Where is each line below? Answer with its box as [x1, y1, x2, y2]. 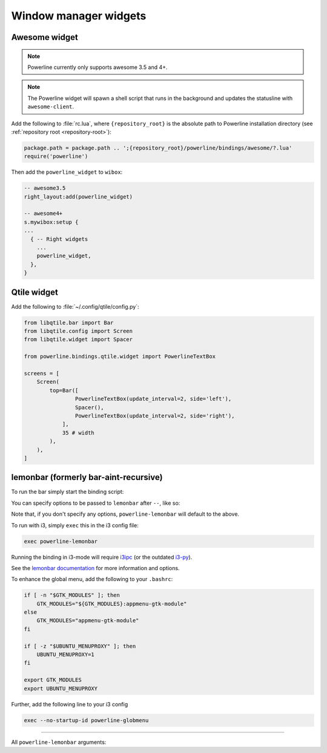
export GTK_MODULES [24, 677, 82, 683]
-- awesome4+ [24, 210, 63, 217]
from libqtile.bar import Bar [24, 319, 114, 326]
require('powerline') [24, 153, 88, 160]
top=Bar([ [49, 387, 79, 393]
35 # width [62, 429, 95, 436]
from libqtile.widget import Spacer [24, 336, 133, 343]
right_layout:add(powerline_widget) [24, 193, 133, 200]
